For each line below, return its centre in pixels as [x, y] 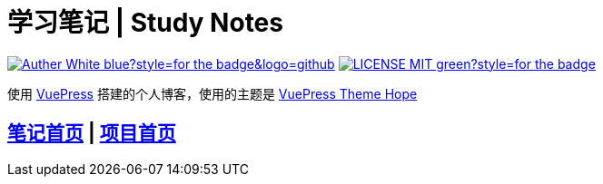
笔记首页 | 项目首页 [92, 133]
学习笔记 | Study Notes [145, 23]
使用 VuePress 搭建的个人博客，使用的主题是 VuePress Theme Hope [213, 93]
